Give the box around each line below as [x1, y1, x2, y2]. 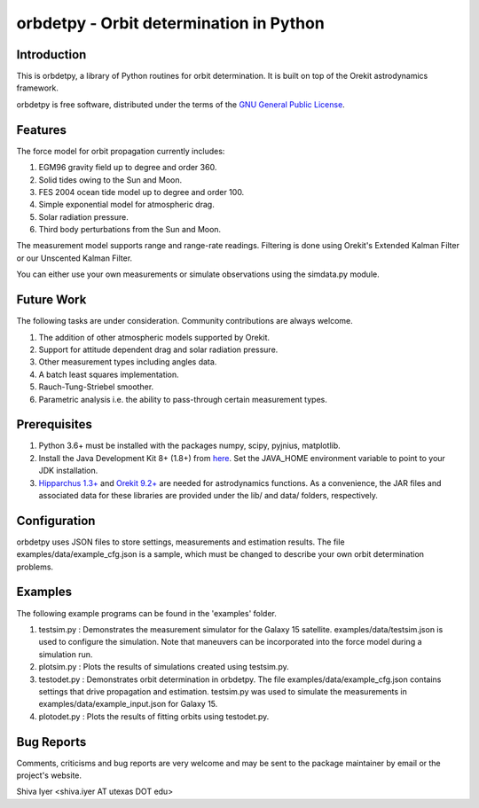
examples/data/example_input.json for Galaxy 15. [38, 699, 218, 710]
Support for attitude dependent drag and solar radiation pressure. [38, 344, 279, 355]
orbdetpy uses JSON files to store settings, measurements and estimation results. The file [16, 537, 345, 547]
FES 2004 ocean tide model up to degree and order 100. [38, 186, 245, 197]
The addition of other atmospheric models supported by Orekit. [38, 332, 271, 342]
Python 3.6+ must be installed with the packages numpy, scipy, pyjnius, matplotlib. [38, 440, 341, 451]
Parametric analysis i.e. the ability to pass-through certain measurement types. [38, 394, 327, 404]
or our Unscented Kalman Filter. [16, 253, 133, 263]
